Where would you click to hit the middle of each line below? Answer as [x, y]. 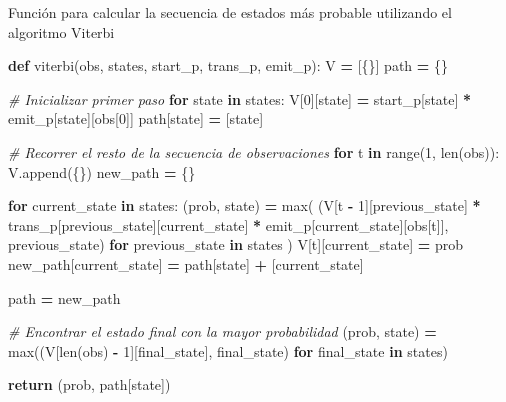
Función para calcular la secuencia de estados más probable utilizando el [230, 12]
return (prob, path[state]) [89, 384]
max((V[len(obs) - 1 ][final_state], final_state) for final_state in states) [228, 350]
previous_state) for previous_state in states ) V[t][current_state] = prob [236, 244]
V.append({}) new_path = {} [102, 171]
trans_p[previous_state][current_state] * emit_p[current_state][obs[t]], [228, 224]
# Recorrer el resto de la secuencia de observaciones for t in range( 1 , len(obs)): [254, 151]
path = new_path [64, 297]
